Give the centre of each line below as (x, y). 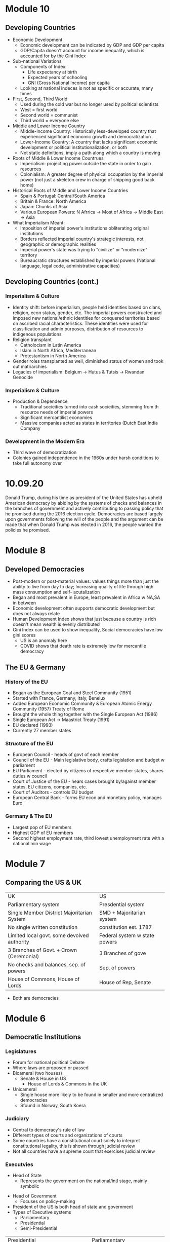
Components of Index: (43, 67)
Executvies (19, 1164)
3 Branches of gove (123, 953)
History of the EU (27, 682)
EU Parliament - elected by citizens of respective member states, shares (88, 771)
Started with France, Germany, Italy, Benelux (59, 698)
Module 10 (28, 9)
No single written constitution (43, 927)
